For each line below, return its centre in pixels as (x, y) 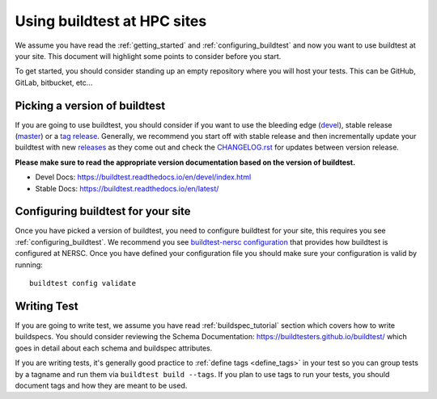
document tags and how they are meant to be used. (101, 385)
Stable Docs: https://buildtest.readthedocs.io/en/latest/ (127, 188)
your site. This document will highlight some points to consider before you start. (148, 56)
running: (29, 265)
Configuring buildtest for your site (103, 211)
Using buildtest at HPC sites (111, 21)
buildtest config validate (83, 283)
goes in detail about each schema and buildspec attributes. (114, 348)
